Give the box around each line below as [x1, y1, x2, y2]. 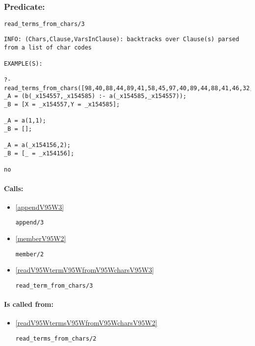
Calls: [4, 183, 24, 193]
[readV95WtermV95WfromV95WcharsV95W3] [15, 265, 154, 275]
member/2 [15, 250, 44, 258]
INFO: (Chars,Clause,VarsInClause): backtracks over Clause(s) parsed [4, 35, 239, 43]
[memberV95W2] [15, 233, 66, 244]
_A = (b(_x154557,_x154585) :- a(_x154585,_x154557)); [4, 93, 187, 100]
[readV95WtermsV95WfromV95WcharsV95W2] [15, 318, 157, 328]
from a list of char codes [4, 44, 92, 51]
